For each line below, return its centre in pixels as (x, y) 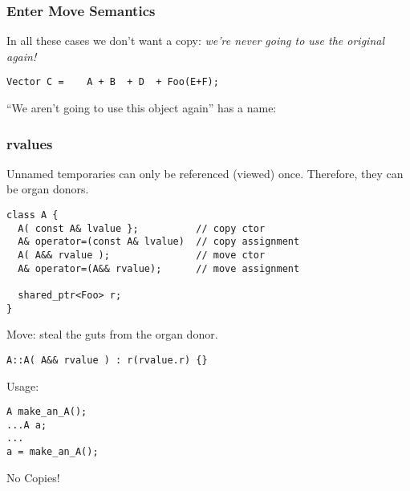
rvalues (30, 143)
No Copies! (33, 477)
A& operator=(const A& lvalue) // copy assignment (159, 242)
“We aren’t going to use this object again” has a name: (142, 108)
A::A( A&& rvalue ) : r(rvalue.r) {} (107, 360)
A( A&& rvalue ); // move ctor (142, 256)
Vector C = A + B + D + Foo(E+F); (113, 82)
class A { (32, 215)
